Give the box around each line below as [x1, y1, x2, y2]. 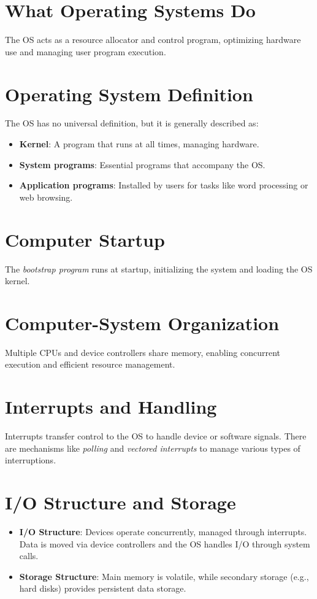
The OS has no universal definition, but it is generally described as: [5, 117, 259, 129]
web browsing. [19, 190, 73, 203]
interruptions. [5, 454, 56, 466]
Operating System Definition [5, 81, 253, 106]
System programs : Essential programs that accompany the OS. [19, 158, 265, 171]
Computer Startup [5, 226, 165, 252]
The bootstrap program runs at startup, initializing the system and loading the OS [5, 262, 313, 275]
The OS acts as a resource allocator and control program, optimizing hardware [5, 33, 301, 46]
